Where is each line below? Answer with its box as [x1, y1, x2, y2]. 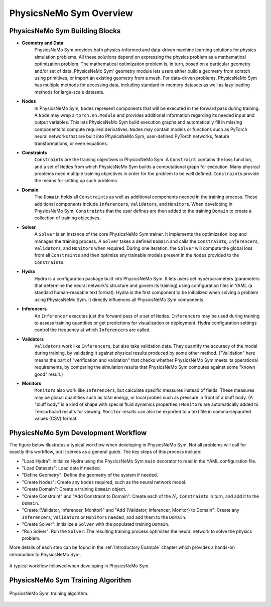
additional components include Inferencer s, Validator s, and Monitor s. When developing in [34, 201, 233, 207]
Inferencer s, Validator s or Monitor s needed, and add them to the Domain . [22, 514, 187, 520]
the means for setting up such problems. [34, 178, 118, 184]
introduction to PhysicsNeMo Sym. [9, 551, 81, 557]
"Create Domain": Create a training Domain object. [22, 486, 126, 492]
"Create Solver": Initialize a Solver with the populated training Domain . [22, 521, 170, 527]
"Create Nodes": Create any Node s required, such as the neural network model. [22, 479, 187, 485]
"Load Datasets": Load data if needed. [22, 465, 101, 471]
